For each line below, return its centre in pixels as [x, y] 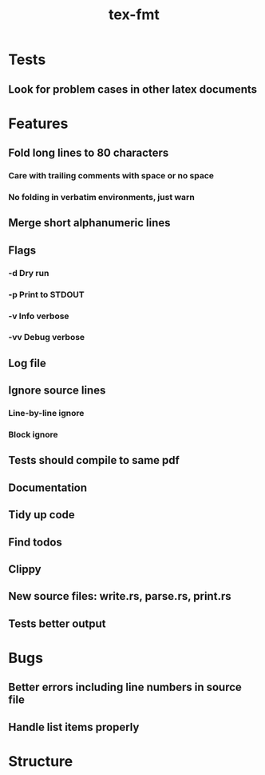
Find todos [35, 542]
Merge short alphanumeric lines [89, 223]
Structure [41, 761]
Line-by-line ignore [46, 413]
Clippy [25, 569]
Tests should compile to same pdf [94, 460]
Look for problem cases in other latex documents [133, 89]
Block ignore [33, 435]
